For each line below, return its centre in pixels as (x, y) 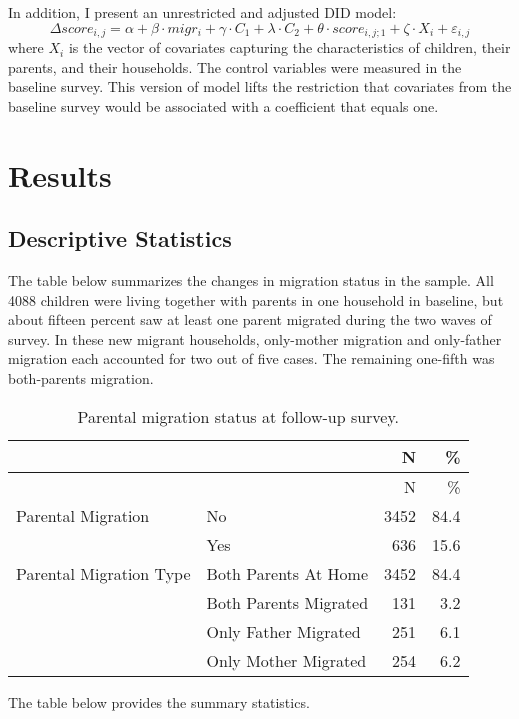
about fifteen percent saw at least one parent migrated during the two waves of (250, 319)
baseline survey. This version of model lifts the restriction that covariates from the (260, 86)
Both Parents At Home (287, 573)
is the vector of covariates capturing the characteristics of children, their (289, 47)
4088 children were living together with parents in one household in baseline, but (256, 299)
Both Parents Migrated (287, 602)
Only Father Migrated (283, 631)
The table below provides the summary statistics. (159, 701)
